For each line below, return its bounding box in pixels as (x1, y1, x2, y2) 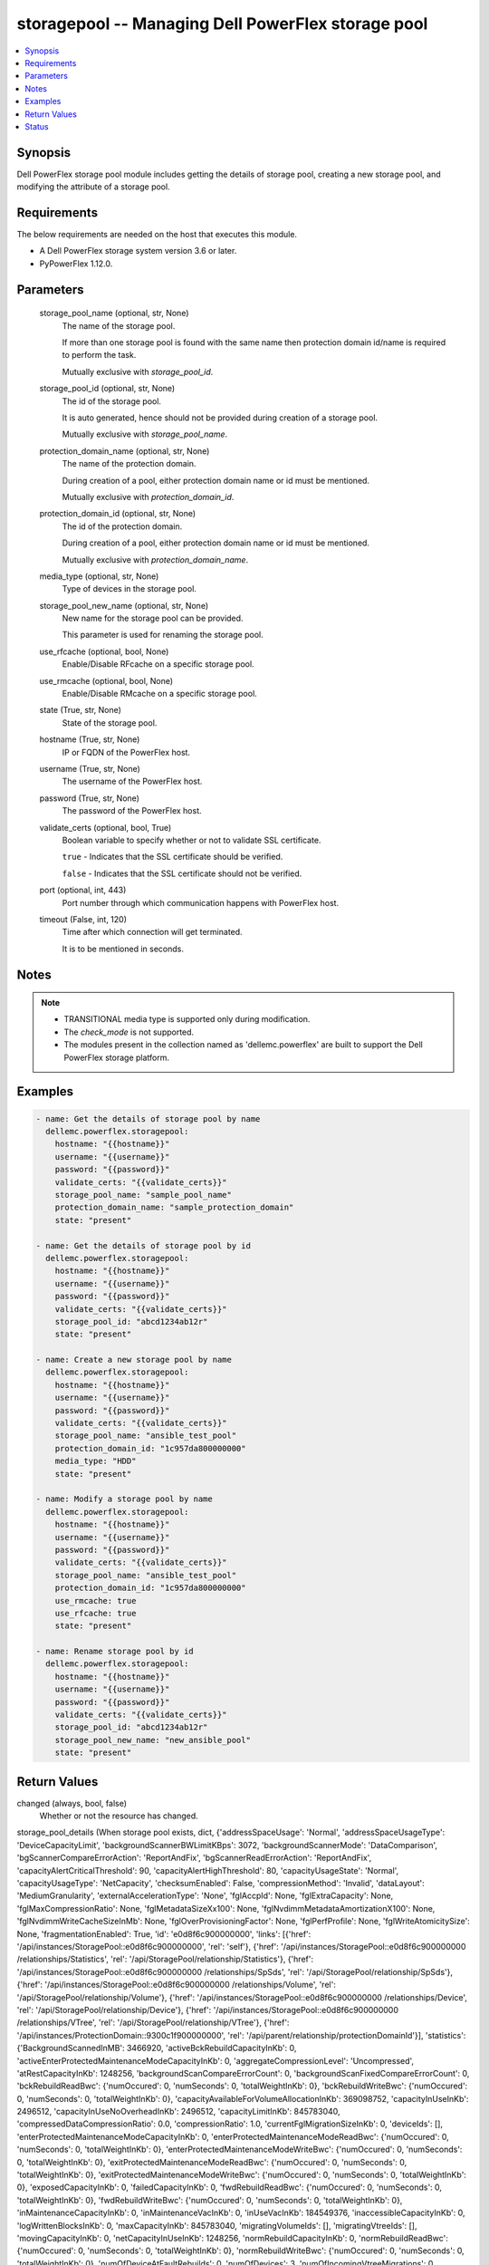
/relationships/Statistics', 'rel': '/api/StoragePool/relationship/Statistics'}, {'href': (16, 1953, 314, 1965)
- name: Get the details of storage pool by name (35, 1113, 261, 1123)
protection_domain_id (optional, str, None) (39, 508, 197, 519)
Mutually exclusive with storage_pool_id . (62, 366, 214, 377)
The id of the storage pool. (62, 395, 162, 407)
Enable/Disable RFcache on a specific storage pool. (62, 659, 254, 670)
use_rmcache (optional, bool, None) (39, 675, 174, 686)
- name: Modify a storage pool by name (35, 1494, 213, 1504)
